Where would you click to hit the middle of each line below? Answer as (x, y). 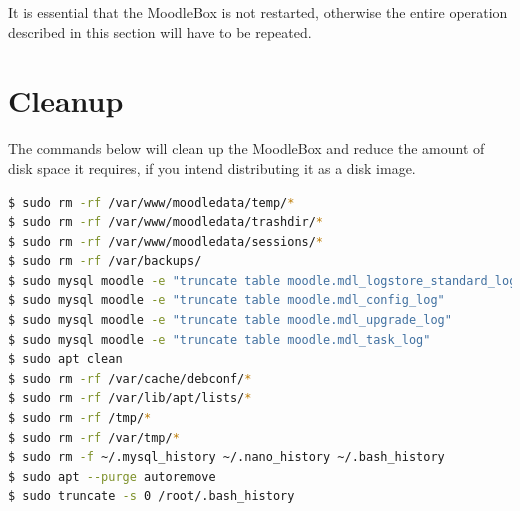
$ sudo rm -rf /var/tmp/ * (94, 437)
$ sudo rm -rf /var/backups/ (105, 261)
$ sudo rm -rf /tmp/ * (80, 418)
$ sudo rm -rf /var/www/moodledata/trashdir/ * (166, 222)
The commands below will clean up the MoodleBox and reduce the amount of (246, 148)
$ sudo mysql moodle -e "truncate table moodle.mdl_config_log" (226, 300)
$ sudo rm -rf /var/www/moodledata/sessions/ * (166, 241)
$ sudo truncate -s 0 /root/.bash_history (151, 496)
